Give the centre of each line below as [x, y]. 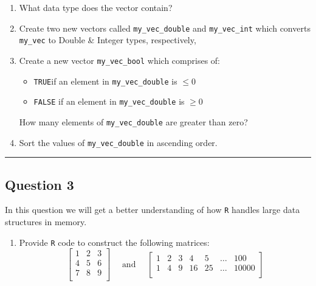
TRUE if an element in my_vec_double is [105, 81]
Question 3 [39, 184]
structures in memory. [46, 222]
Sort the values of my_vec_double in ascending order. [118, 142]
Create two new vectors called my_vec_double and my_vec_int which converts [165, 28]
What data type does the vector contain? [96, 7]
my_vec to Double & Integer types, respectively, [108, 40]
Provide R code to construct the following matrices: [114, 242]
